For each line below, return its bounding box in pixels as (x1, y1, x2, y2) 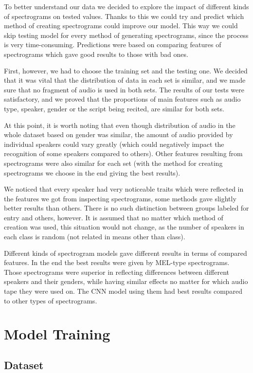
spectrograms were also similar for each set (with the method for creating (4, 158, 223, 168)
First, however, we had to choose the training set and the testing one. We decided (4, 65, 248, 75)
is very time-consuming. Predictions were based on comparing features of (4, 39, 221, 50)
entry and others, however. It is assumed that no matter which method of (4, 212, 223, 222)
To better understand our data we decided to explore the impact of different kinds (4, 1, 249, 11)
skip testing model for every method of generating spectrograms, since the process (4, 30, 249, 40)
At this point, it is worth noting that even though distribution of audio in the (4, 120, 235, 130)
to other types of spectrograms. (4, 295, 97, 305)
